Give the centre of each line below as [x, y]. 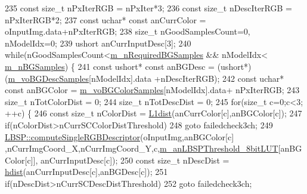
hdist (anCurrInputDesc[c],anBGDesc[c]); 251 [86, 172]
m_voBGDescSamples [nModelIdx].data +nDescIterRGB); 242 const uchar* [146, 78]
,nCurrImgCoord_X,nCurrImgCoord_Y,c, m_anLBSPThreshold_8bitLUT [142, 148]
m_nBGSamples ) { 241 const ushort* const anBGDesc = [110, 66]
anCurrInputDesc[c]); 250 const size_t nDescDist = [135, 160]
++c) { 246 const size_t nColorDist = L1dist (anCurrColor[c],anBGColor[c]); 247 [153, 113]
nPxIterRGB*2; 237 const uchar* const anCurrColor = [106, 19]
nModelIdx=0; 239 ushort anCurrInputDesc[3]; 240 [98, 43]
